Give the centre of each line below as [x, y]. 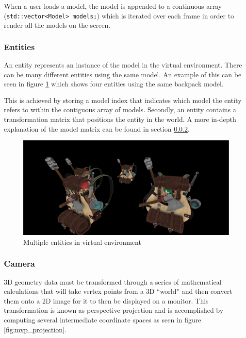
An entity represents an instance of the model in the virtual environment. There [123, 65]
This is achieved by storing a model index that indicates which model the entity [123, 100]
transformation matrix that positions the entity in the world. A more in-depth [120, 119]
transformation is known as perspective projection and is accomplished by [114, 310]
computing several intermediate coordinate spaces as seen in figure [103, 320]
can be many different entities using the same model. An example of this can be [123, 74]
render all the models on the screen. [57, 25]
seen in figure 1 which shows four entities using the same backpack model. [114, 84]
